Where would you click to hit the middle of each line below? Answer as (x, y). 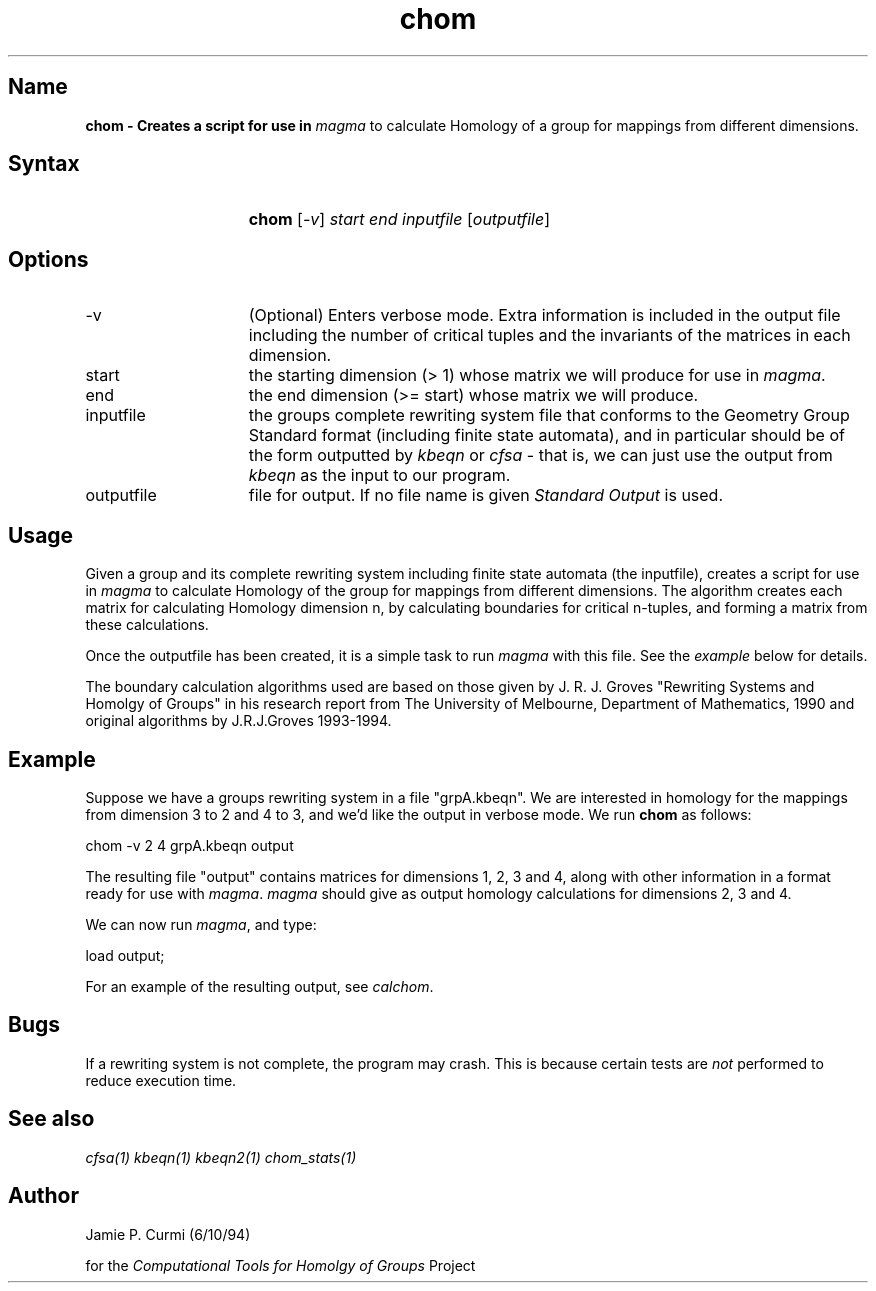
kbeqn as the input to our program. (379, 475)
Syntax (44, 164)
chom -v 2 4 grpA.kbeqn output (189, 845)
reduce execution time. (161, 1080)
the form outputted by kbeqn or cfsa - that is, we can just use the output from (540, 455)
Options (48, 259)
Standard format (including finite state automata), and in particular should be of (546, 435)
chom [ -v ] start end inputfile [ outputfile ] (399, 219)
